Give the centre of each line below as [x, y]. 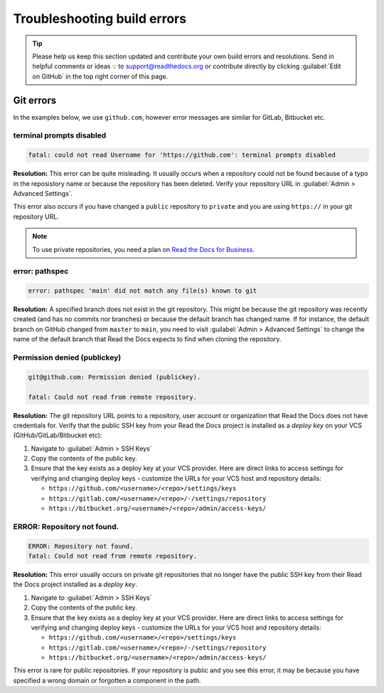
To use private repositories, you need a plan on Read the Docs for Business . [144, 249]
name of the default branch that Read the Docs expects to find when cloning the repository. [147, 339]
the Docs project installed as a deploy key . [75, 585]
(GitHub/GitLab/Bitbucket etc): [58, 435]
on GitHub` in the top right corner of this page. [100, 76]
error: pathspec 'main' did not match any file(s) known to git [143, 291]
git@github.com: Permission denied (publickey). [114, 377]
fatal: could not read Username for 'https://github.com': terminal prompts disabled [182, 155]
